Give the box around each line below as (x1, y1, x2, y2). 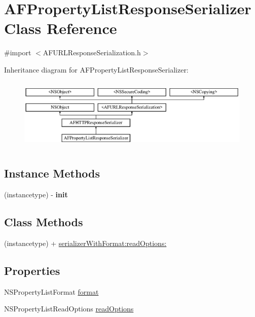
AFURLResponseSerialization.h (43, 47, 141, 58)
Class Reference (4, 18, 117, 39)
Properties (4, 262, 60, 278)
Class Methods (4, 214, 83, 230)
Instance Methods (4, 165, 100, 181)
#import (4, 47, 31, 58)
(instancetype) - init (4, 189, 68, 200)
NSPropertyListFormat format (4, 286, 99, 297)
